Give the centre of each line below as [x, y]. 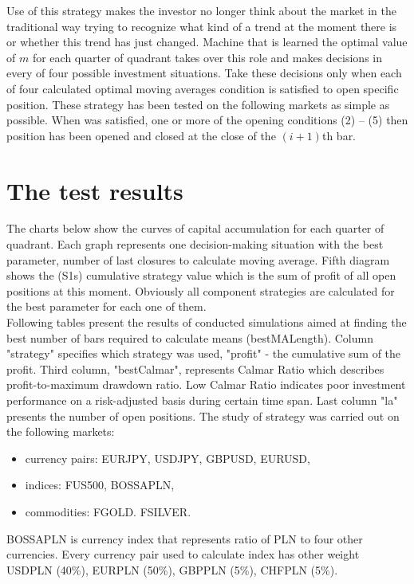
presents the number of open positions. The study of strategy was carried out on [203, 415]
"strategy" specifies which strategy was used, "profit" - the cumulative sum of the [204, 353]
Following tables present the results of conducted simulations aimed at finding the [207, 322]
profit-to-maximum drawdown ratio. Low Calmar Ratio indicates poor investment [206, 384]
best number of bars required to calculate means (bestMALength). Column [190, 337]
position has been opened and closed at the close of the [141, 135]
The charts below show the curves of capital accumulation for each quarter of [195, 228]
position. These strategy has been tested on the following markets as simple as [198, 104]
